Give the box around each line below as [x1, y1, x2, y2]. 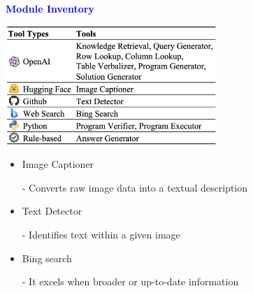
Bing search [22, 250, 72, 265]
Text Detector [22, 203, 82, 218]
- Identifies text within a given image [22, 227, 180, 242]
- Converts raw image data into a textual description [22, 180, 248, 194]
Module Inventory [6, 1, 94, 15]
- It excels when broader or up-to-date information [22, 274, 239, 289]
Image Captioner [22, 157, 94, 171]
